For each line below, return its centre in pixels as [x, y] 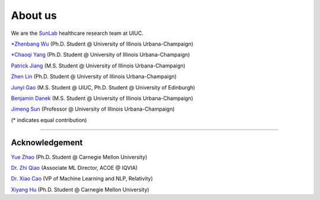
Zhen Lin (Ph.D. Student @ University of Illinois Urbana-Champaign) [94, 76]
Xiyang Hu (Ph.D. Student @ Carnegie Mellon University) [80, 189]
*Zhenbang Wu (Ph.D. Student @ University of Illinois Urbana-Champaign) [102, 44]
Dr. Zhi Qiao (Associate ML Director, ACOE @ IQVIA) [74, 167]
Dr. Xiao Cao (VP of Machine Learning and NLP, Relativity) [82, 179]
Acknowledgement [47, 143]
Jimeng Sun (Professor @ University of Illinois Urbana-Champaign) [93, 109]
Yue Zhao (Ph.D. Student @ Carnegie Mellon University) [79, 157]
